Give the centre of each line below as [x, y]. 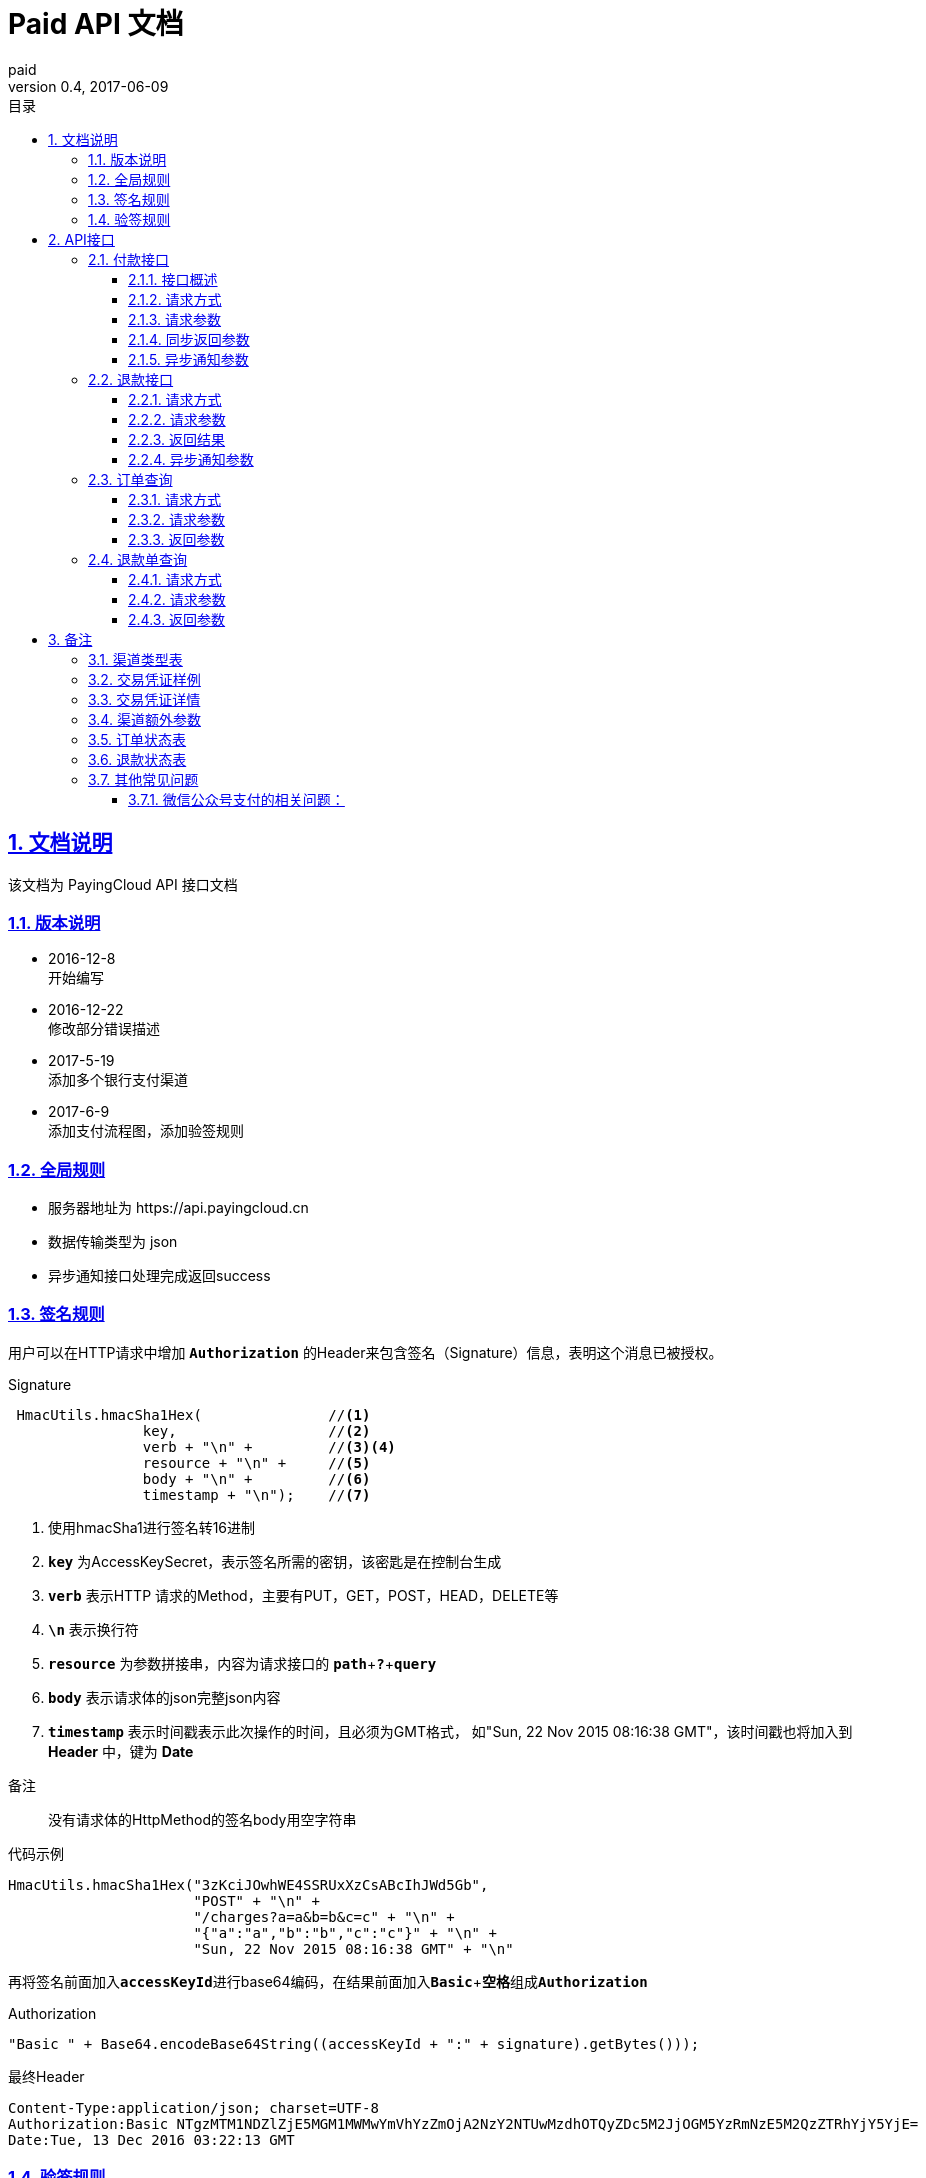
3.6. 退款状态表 [137, 759]
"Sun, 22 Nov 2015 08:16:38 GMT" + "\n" [353, 1948]
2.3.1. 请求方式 [175, 499]
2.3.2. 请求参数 [177, 519]
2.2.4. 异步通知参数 [191, 459]
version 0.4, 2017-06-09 [88, 86]
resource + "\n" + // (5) [256, 1462]
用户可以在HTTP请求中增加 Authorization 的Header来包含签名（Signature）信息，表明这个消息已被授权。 [365, 1352]
